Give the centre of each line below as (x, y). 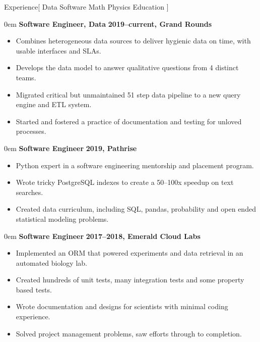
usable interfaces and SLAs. (58, 50)
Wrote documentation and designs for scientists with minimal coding (122, 306)
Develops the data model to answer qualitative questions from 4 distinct (127, 67)
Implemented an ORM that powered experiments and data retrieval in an (129, 253)
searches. (29, 192)
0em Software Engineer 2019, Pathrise (71, 148)
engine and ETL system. (54, 104)
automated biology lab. (51, 262)
